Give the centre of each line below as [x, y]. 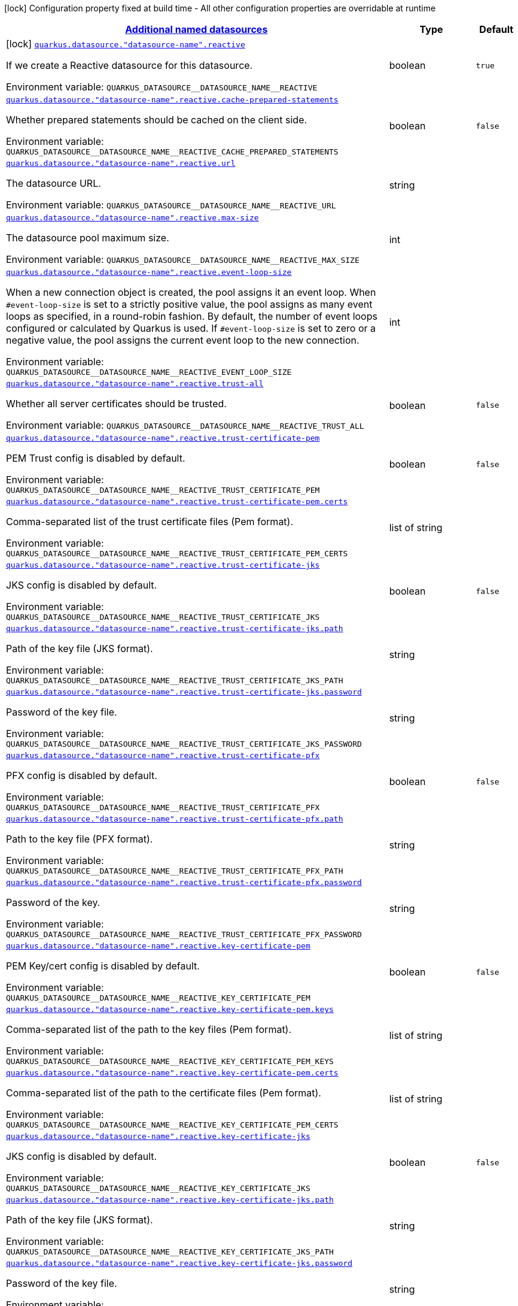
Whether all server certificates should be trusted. [116, 404]
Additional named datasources [196, 29]
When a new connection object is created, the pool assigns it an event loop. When [191, 292]
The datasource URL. [54, 183]
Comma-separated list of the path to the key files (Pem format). [149, 1029]
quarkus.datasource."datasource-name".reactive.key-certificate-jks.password [179, 1263]
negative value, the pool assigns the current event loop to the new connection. [183, 340]
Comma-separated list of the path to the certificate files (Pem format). [164, 1093]
